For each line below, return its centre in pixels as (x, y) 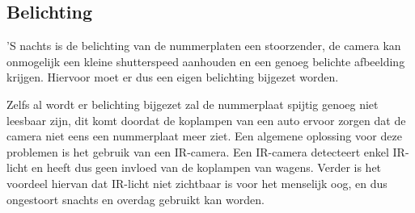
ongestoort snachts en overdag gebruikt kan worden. (136, 199)
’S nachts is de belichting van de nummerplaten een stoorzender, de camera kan (204, 46)
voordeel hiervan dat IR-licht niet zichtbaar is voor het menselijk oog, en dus (197, 183)
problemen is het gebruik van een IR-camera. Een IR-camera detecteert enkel (198, 151)
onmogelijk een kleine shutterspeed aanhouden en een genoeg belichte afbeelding (206, 61)
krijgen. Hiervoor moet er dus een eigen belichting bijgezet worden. (173, 77)
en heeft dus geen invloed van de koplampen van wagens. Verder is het (207, 167)
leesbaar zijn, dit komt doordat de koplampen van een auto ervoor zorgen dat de (206, 120)
